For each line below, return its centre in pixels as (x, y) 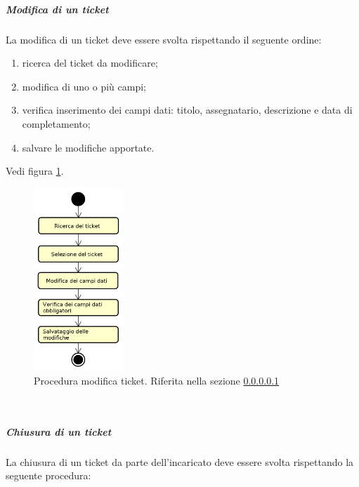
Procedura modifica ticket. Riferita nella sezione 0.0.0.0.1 (157, 380)
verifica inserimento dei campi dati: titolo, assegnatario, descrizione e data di (187, 110)
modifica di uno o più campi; (84, 86)
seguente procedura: (48, 475)
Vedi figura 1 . (35, 171)
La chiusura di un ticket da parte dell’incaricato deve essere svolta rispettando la (180, 461)
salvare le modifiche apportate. (88, 147)
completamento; (56, 123)
